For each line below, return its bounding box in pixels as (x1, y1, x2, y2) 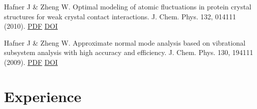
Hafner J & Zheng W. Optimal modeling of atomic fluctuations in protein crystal (4, 1, 252, 11)
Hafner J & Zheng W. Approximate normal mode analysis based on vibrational (4, 37, 246, 48)
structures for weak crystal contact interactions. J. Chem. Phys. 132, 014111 (4, 11, 236, 21)
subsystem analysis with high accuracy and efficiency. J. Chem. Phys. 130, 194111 (4, 47, 254, 57)
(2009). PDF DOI (4, 56, 58, 67)
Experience (4, 86, 82, 106)
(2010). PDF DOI (4, 21, 58, 31)
